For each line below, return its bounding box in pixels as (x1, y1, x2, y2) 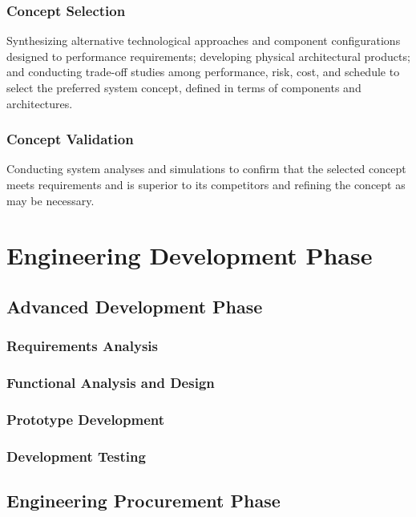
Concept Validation (6, 129, 134, 149)
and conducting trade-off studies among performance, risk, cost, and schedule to (6, 63, 400, 80)
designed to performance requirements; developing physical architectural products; (6, 47, 410, 64)
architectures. (6, 95, 73, 111)
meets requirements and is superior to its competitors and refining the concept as (6, 176, 406, 192)
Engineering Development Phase (6, 239, 373, 272)
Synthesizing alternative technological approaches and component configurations (6, 32, 401, 49)
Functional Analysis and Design (6, 373, 215, 393)
